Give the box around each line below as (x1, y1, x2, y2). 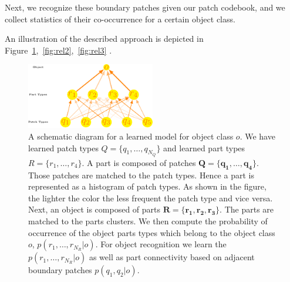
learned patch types (28, 141, 99, 154)
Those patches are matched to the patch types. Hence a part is (28, 168, 254, 181)
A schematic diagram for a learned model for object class (28, 130, 234, 142)
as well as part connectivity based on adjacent (89, 251, 255, 263)
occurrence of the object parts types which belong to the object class (28, 226, 275, 238)
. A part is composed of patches (82, 156, 196, 168)
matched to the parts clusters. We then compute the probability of (28, 214, 268, 227)
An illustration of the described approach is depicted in (5, 32, 204, 45)
